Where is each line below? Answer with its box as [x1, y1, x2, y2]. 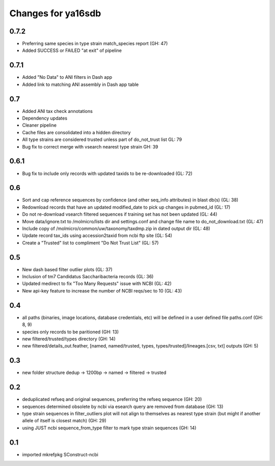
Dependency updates [22, 115, 68, 122]
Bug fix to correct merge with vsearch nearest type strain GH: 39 [22, 143, 158, 150]
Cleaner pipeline [22, 122, 57, 128]
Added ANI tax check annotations [22, 108, 93, 114]
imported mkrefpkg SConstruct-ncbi [22, 451, 99, 457]
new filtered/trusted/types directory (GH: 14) [22, 336, 116, 342]
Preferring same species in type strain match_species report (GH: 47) [22, 41, 168, 47]
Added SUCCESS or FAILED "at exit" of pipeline [22, 47, 122, 53]
